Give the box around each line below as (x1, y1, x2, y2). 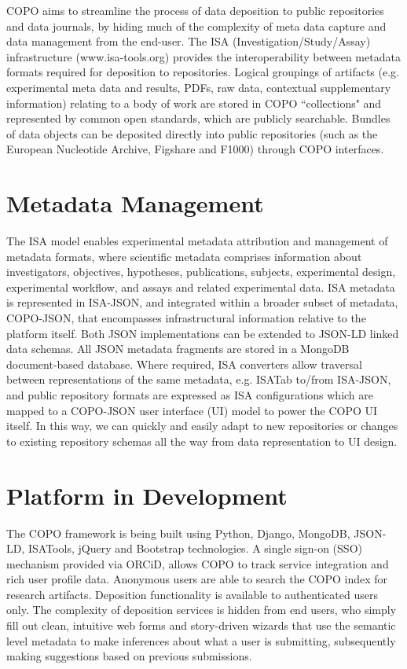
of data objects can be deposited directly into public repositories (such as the (6, 125, 378, 142)
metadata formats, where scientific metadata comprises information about (6, 248, 362, 264)
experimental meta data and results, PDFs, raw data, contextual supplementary (6, 79, 391, 95)
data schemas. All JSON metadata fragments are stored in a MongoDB (6, 340, 350, 357)
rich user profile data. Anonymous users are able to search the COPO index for (6, 571, 388, 587)
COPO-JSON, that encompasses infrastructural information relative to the (6, 310, 366, 326)
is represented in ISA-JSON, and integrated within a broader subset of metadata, (6, 294, 398, 311)
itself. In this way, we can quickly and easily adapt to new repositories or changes (6, 417, 398, 434)
